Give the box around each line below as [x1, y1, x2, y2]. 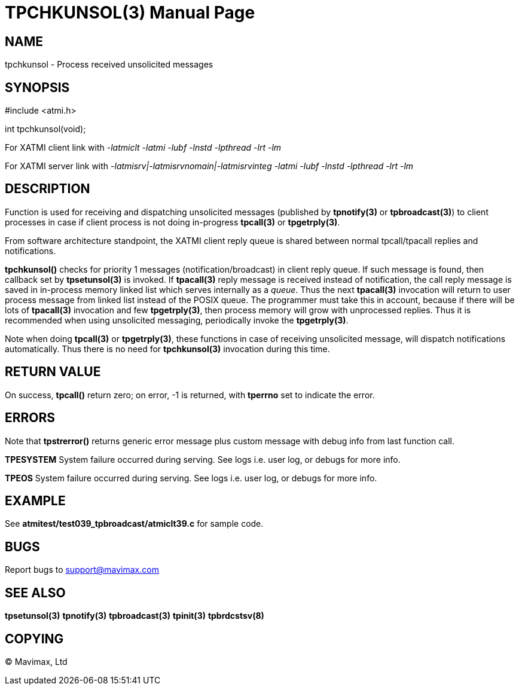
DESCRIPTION [5, 181, 90, 197]
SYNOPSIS [5, 80, 70, 95]
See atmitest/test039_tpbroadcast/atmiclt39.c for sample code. [5, 518, 264, 529]
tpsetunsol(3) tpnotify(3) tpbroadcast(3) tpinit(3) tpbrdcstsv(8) [5, 610, 264, 621]
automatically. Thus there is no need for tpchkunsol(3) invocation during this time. [5, 343, 330, 354]
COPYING [5, 631, 64, 646]
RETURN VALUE [5, 364, 101, 380]
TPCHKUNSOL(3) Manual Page [5, 2, 255, 23]
